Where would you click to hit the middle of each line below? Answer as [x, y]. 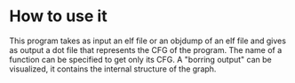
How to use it [59, 16]
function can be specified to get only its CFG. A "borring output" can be [141, 59]
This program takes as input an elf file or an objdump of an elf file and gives [148, 41]
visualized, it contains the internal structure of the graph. [113, 69]
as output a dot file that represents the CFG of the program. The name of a [146, 49]
